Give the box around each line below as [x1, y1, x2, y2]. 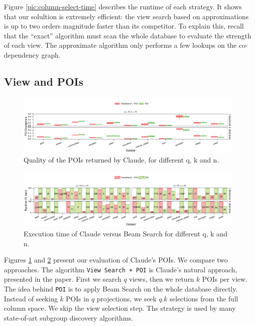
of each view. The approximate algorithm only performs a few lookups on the [4, 40, 237, 50]
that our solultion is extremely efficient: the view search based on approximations [4, 11, 249, 21]
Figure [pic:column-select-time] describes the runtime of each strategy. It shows [4, 1, 242, 11]
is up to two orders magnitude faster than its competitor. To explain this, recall [4, 21, 244, 31]
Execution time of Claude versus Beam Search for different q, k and [24, 228, 227, 238]
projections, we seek [96, 293, 157, 303]
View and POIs [4, 73, 84, 89]
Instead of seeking [4, 293, 58, 303]
